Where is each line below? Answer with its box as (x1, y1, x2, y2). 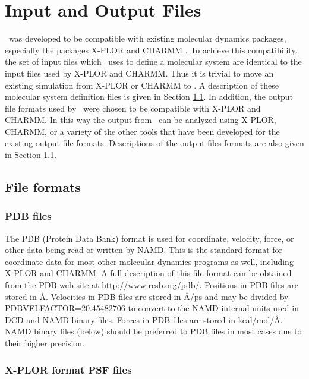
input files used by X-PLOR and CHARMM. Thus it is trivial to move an (5, 67, 274, 79)
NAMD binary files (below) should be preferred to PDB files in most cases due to (5, 325, 302, 337)
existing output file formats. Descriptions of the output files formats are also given (5, 137, 304, 149)
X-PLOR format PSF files (5, 362, 132, 377)
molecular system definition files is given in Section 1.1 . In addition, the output (5, 90, 293, 103)
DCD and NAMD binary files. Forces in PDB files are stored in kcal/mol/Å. (5, 313, 283, 326)
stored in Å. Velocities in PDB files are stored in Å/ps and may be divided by (5, 290, 289, 302)
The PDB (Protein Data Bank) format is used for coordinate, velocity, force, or (5, 232, 294, 244)
